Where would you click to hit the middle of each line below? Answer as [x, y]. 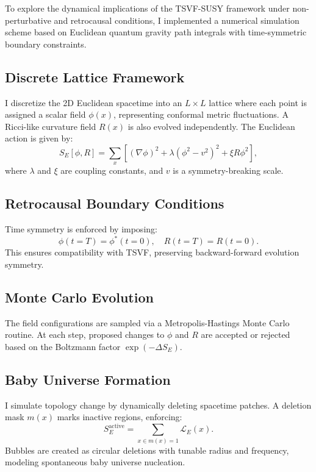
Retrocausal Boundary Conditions [115, 203]
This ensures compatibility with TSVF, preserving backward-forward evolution [152, 252]
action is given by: [39, 138]
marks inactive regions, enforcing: [120, 417]
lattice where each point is [258, 102]
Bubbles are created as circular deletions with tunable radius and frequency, [147, 450]
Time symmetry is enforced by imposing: [81, 229]
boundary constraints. [46, 44]
